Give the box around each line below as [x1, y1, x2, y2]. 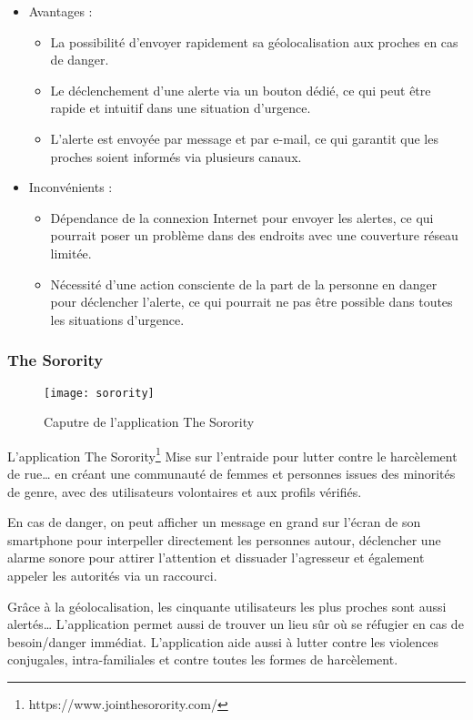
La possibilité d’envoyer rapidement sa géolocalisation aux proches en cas [50, 32, 458, 51]
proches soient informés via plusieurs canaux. [50, 147, 302, 166]
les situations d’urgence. [50, 309, 185, 329]
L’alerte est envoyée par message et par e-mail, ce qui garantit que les [50, 128, 438, 147]
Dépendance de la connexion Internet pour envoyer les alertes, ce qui [50, 208, 434, 227]
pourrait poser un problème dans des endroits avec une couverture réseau [50, 226, 458, 245]
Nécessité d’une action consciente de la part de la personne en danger [50, 274, 438, 293]
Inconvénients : [28, 177, 113, 197]
